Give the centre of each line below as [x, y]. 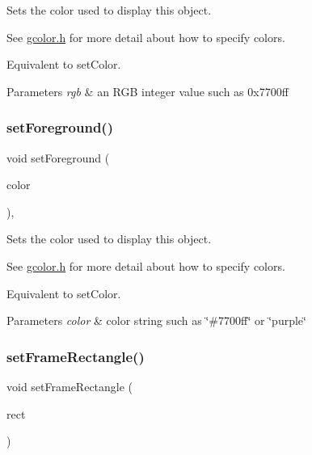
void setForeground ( [58, 157]
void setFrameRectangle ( [70, 386]
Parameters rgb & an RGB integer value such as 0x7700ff [148, 91]
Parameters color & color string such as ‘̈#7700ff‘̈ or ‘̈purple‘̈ [156, 320]
